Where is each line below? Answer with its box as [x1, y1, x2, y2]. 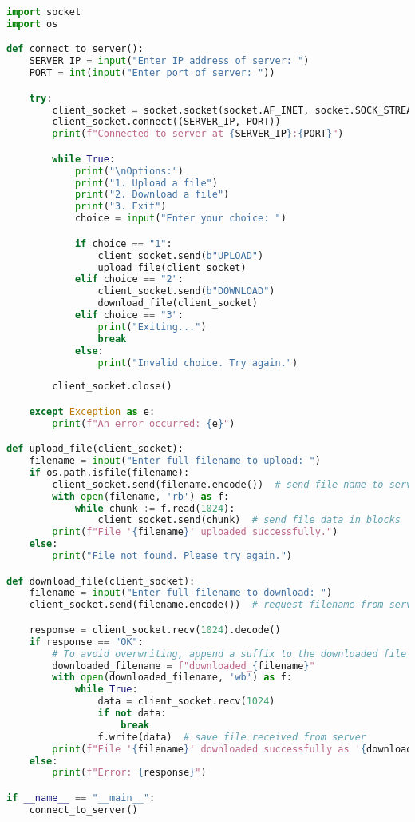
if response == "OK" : [29, 636, 144, 648]
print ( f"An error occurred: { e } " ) [52, 417, 235, 429]
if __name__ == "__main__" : [6, 792, 156, 804]
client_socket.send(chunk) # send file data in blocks [97, 514, 401, 526]
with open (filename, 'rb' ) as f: [52, 490, 230, 502]
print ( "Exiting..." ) [97, 321, 207, 333]
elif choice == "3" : [74, 309, 184, 321]
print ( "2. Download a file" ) [74, 189, 230, 201]
